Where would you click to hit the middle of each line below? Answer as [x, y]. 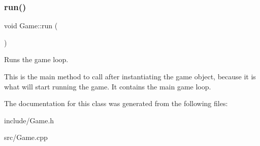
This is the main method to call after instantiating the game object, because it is [130, 76]
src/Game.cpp [26, 137]
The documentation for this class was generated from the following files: [116, 103]
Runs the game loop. [36, 59]
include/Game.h [29, 120]
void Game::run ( [31, 26]
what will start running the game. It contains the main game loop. [108, 86]
